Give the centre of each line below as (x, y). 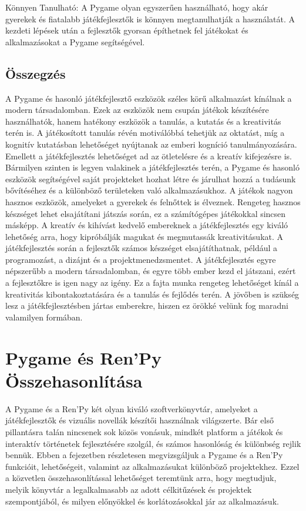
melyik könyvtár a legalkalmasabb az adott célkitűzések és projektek (129, 489)
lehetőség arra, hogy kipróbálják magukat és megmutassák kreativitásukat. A (144, 236)
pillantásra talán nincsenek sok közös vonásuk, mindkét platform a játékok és (144, 431)
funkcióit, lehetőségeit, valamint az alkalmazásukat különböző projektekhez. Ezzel (152, 466)
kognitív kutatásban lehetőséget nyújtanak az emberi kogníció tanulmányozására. (151, 144)
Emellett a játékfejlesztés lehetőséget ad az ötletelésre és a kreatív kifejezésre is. (149, 156)
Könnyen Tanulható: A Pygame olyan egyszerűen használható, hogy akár (137, 7)
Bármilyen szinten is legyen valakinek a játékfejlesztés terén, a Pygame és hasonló (152, 167)
